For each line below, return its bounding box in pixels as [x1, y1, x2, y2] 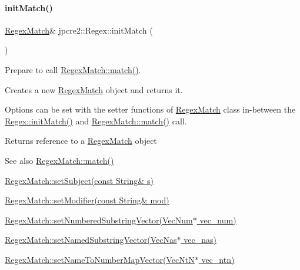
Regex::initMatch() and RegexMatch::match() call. [5, 114, 187, 127]
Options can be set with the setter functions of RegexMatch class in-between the [5, 103, 296, 116]
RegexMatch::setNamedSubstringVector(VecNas [5, 233, 177, 246]
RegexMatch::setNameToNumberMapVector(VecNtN [5, 253, 195, 265]
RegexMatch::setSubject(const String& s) [5, 174, 154, 186]
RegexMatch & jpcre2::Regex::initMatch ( [5, 24, 153, 36]
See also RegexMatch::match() [5, 154, 114, 166]
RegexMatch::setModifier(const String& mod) [5, 194, 169, 206]
